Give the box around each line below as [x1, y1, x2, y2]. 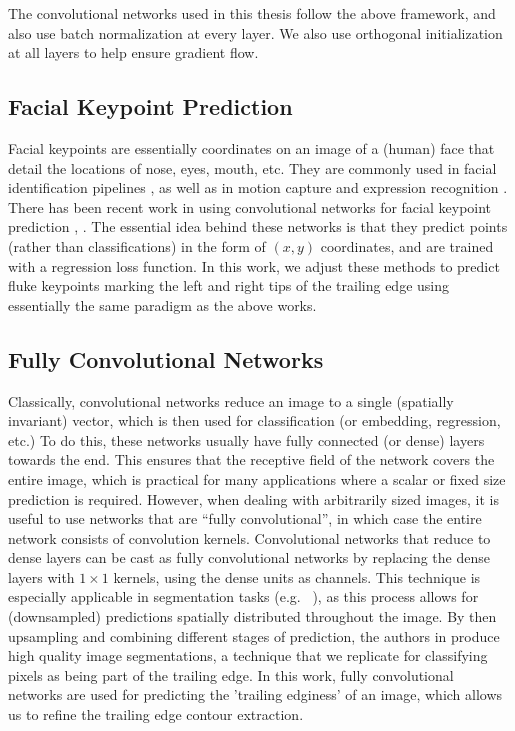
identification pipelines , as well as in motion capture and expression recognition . [8, 177, 508, 198]
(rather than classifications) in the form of [8, 235, 266, 256]
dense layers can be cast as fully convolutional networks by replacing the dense [8, 547, 490, 568]
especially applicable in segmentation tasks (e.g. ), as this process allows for [8, 586, 479, 607]
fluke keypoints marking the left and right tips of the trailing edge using [8, 275, 449, 296]
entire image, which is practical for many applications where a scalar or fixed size [8, 468, 506, 489]
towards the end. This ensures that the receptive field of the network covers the [8, 449, 495, 470]
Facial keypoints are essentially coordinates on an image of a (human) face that [8, 137, 495, 158]
